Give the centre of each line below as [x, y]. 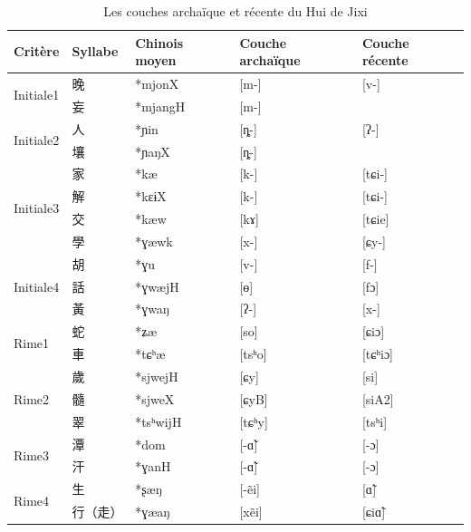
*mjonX [157, 84]
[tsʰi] [375, 421]
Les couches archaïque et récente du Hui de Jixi [235, 11]
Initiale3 [37, 207]
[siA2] [378, 398]
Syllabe [95, 51]
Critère [37, 51]
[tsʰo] [253, 354]
